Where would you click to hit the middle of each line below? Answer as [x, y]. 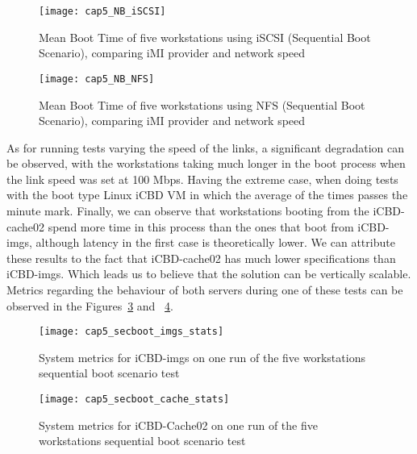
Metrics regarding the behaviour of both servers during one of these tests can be [205, 290]
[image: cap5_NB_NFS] [97, 79]
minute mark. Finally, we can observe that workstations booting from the [188, 211]
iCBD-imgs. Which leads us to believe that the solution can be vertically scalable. [209, 274]
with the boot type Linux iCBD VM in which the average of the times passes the [207, 195]
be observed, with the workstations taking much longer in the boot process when [206, 163]
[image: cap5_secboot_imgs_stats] [131, 332]
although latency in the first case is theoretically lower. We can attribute [215, 242]
